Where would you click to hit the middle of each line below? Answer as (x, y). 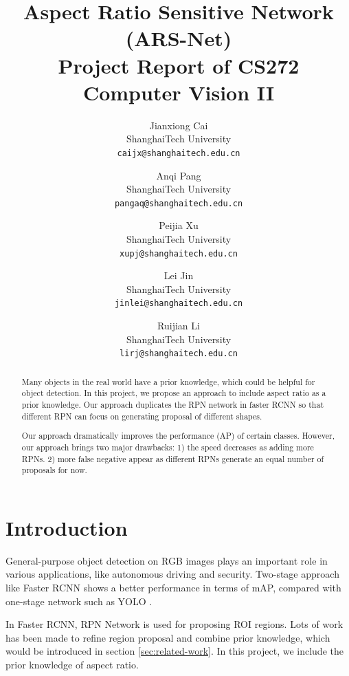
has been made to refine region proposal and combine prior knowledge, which (168, 637)
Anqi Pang (179, 175)
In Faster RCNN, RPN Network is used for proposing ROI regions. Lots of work (174, 624)
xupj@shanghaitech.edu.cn (179, 253)
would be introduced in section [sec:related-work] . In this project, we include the (174, 651)
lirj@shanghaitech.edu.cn (179, 354)
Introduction (67, 527)
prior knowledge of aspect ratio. (72, 664)
